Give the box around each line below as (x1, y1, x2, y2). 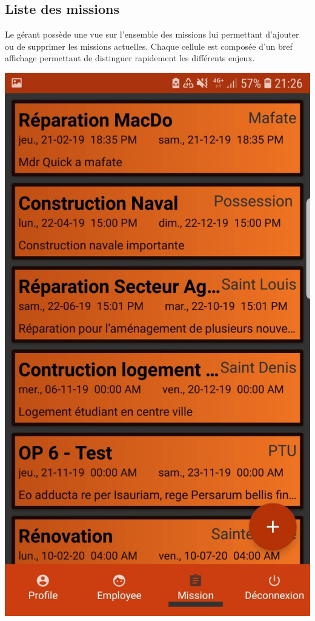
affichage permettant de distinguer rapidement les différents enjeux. (5, 52, 255, 64)
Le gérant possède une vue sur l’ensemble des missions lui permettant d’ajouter (5, 28, 299, 41)
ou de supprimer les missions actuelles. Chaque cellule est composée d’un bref (5, 39, 293, 52)
